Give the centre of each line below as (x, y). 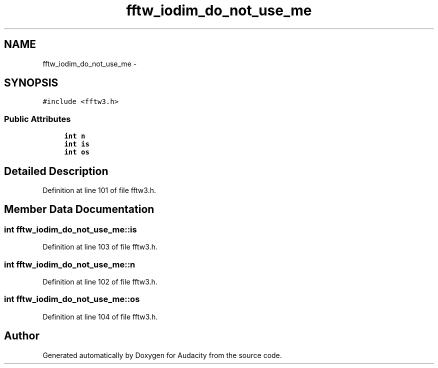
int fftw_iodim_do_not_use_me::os (72, 299)
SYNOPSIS (31, 83)
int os (77, 152)
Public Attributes (37, 119)
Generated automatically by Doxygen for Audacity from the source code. (162, 355)
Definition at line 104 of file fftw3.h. (100, 316)
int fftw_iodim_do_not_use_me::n (70, 264)
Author (22, 336)
